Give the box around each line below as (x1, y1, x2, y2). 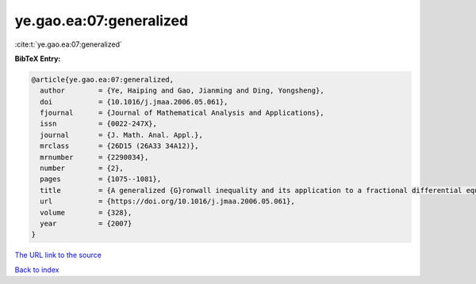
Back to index (14, 265, 59, 275)
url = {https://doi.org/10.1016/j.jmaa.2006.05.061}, (40, 197, 295, 206)
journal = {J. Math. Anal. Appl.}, (40, 131, 204, 139)
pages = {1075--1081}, (40, 175, 162, 184)
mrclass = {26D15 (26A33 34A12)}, (40, 142, 199, 150)
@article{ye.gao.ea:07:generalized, (31, 75, 175, 84)
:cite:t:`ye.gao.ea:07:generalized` (14, 40, 122, 49)
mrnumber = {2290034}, (40, 153, 149, 161)
